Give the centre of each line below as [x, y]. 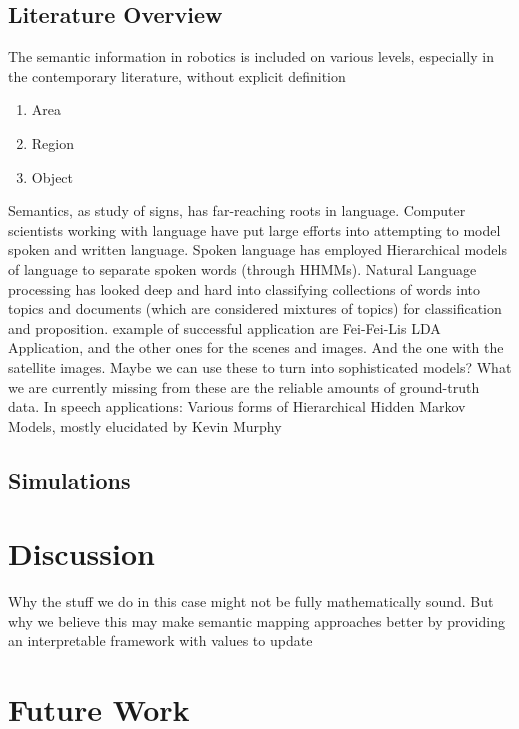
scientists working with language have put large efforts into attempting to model [254, 229]
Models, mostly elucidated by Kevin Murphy [145, 425]
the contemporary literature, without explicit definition [177, 75]
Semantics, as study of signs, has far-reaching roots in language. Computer [237, 210]
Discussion [81, 553]
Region [52, 142]
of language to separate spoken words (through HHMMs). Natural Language [242, 268]
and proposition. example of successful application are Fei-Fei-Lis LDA [224, 327]
